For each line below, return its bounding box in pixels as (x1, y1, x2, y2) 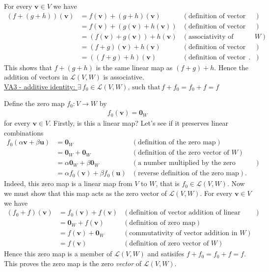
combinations (4, 127, 44, 137)
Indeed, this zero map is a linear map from (4, 178, 133, 189)
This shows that (4, 62, 52, 72)
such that (132, 83, 161, 91)
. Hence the (214, 62, 248, 72)
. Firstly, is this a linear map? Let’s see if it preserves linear (49, 118, 228, 128)
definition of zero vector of (129, 240, 209, 247)
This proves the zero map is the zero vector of (4, 258, 142, 268)
